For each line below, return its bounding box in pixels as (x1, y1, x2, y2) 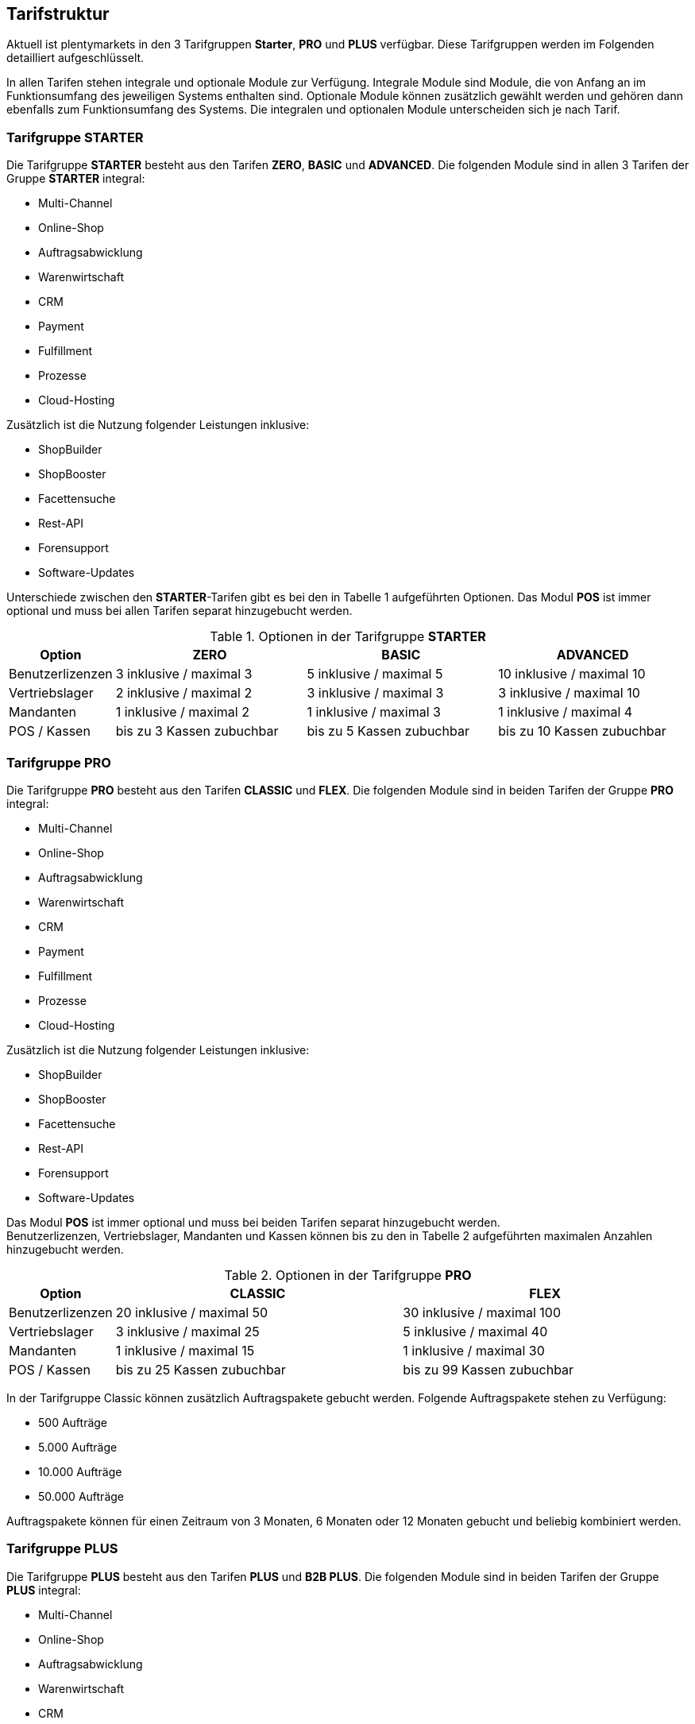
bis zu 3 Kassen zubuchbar (115, 723, 279, 740)
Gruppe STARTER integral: (6, 172, 145, 186)
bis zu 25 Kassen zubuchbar (115, 1361, 286, 1378)
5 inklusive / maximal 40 (403, 1323, 548, 1339)
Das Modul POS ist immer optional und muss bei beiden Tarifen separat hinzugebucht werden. (6, 1215, 500, 1229)
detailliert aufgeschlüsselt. (6, 51, 145, 65)
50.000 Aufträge (38, 1489, 124, 1503)
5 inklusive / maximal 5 (307, 666, 443, 682)
